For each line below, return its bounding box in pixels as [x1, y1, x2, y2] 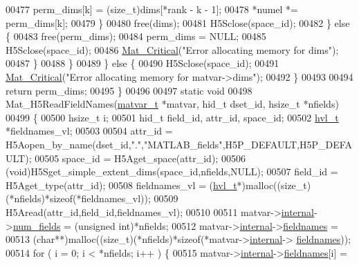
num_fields [12, 218, 61, 233]
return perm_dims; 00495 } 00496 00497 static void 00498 [6, 83, 252, 97]
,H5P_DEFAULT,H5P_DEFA [222, 137, 352, 151]
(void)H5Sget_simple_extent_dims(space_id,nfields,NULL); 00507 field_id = [6, 164, 338, 179]
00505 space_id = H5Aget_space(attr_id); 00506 [35, 150, 246, 165]
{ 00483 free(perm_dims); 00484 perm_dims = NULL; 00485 [6, 29, 266, 43]
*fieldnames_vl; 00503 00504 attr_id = [6, 124, 173, 138]
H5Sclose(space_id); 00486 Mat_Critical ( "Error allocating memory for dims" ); [6, 42, 339, 57]
